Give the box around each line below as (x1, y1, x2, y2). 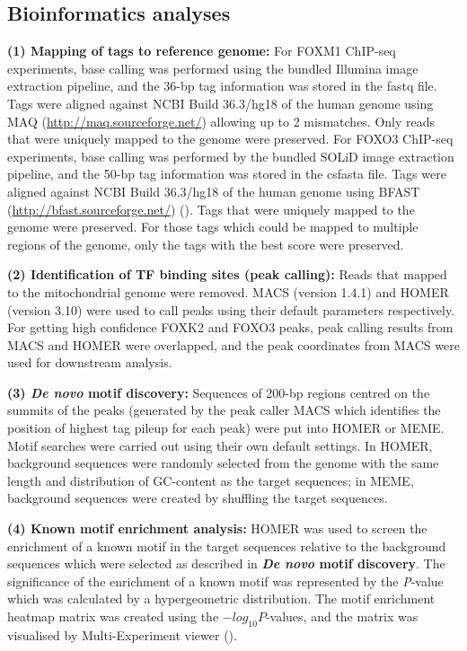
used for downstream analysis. (7, 353, 172, 372)
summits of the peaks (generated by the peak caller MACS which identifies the (7, 400, 441, 419)
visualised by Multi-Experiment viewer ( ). (7, 625, 237, 644)
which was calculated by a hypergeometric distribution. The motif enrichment (7, 589, 436, 608)
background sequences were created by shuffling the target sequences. (7, 488, 388, 507)
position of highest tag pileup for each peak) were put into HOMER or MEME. (7, 418, 445, 437)
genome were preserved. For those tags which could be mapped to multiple (7, 217, 419, 236)
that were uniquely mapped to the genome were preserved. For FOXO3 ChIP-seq (7, 129, 454, 148)
